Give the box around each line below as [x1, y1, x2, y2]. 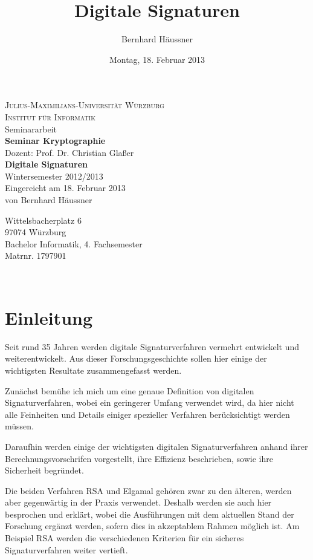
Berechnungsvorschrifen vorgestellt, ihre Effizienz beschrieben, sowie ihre [5, 452, 273, 464]
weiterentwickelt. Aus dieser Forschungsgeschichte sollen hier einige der [5, 352, 267, 365]
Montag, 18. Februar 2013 [109, 53, 205, 65]
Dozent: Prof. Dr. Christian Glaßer [5, 146, 134, 158]
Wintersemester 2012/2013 [5, 169, 103, 182]
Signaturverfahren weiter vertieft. [5, 543, 128, 556]
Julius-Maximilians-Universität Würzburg [5, 99, 164, 111]
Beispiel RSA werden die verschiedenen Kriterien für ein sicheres [5, 532, 244, 544]
